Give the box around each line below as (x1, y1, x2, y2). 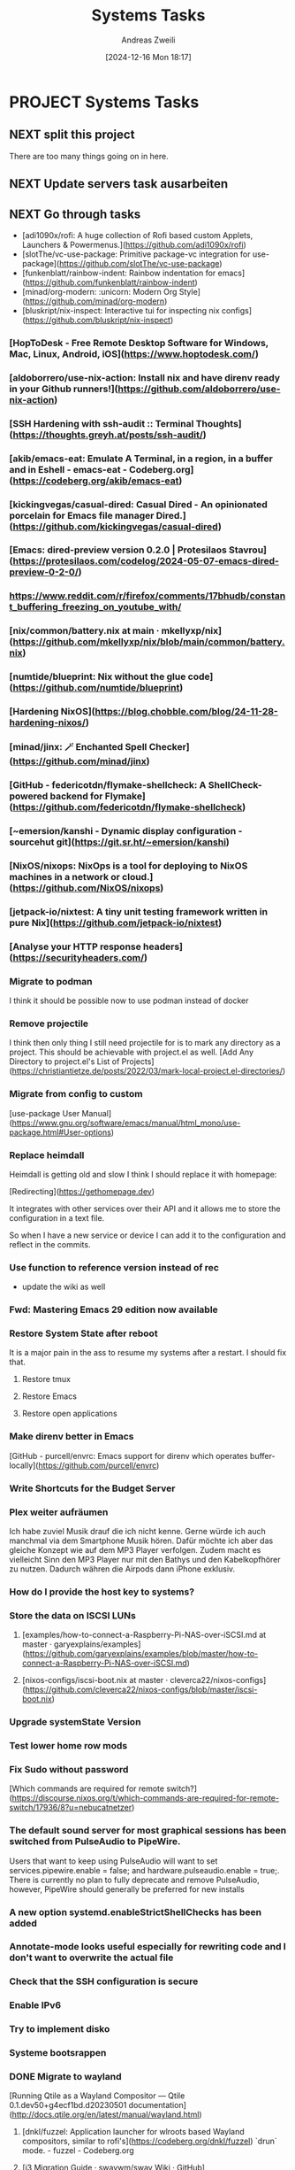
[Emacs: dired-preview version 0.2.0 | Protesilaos (9, 544, 227, 556)
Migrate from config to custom (9, 1088, 143, 1100)
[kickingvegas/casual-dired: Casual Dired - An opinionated (9, 498, 268, 510)
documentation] (128, 2100, 187, 2111)
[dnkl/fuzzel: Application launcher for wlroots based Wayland (21, 2127, 245, 2137)
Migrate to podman (9, 975, 93, 987)
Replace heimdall (9, 1148, 85, 1161)
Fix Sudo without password (9, 1763, 129, 1775)
